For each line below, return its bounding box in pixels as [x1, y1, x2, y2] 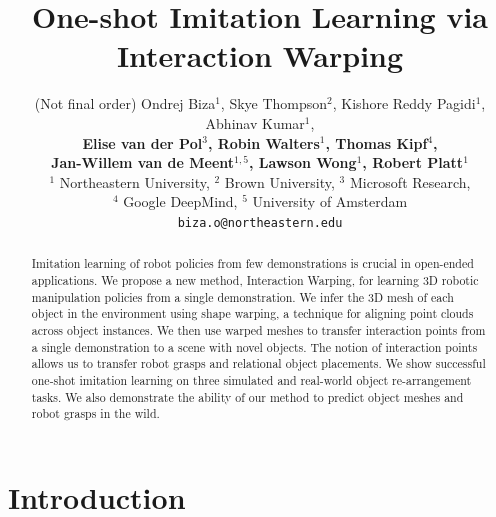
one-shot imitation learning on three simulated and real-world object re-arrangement [31, 371, 472, 388]
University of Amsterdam [252, 191, 408, 212]
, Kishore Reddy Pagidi [332, 93, 476, 114]
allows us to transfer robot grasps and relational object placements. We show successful [31, 355, 486, 372]
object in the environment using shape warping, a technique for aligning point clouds [31, 305, 474, 322]
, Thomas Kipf [325, 132, 428, 153]
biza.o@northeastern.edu [177, 215, 343, 230]
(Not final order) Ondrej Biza [34, 93, 216, 114]
